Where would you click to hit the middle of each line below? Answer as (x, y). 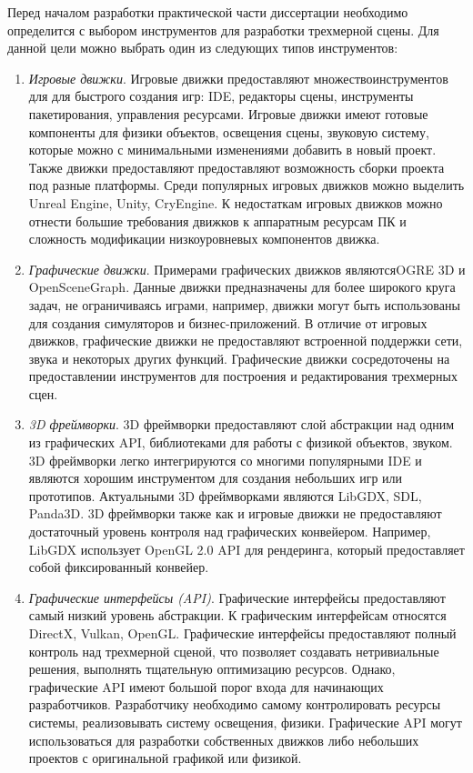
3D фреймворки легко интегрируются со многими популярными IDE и (225, 460)
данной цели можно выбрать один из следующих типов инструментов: (203, 48)
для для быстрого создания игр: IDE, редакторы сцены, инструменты (221, 96)
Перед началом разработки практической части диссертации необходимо (208, 12)
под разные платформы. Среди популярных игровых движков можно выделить (247, 185)
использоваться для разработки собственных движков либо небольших (224, 740)
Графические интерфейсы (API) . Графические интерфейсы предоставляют (237, 597)
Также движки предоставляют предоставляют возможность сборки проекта (236, 167)
